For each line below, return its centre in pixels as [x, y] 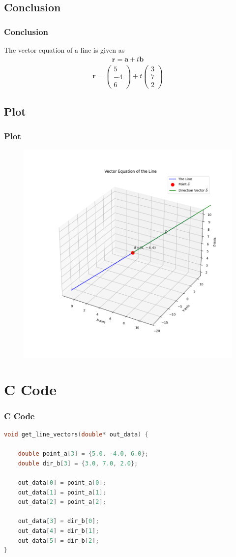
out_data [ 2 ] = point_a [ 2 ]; [62, 502]
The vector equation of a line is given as [64, 50]
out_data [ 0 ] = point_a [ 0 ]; [62, 482]
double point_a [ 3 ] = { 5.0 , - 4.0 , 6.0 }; [83, 454]
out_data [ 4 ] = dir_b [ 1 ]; [59, 531]
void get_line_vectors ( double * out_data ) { [76, 434]
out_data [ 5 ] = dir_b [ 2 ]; [59, 541]
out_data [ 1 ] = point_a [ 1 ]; [62, 492]
